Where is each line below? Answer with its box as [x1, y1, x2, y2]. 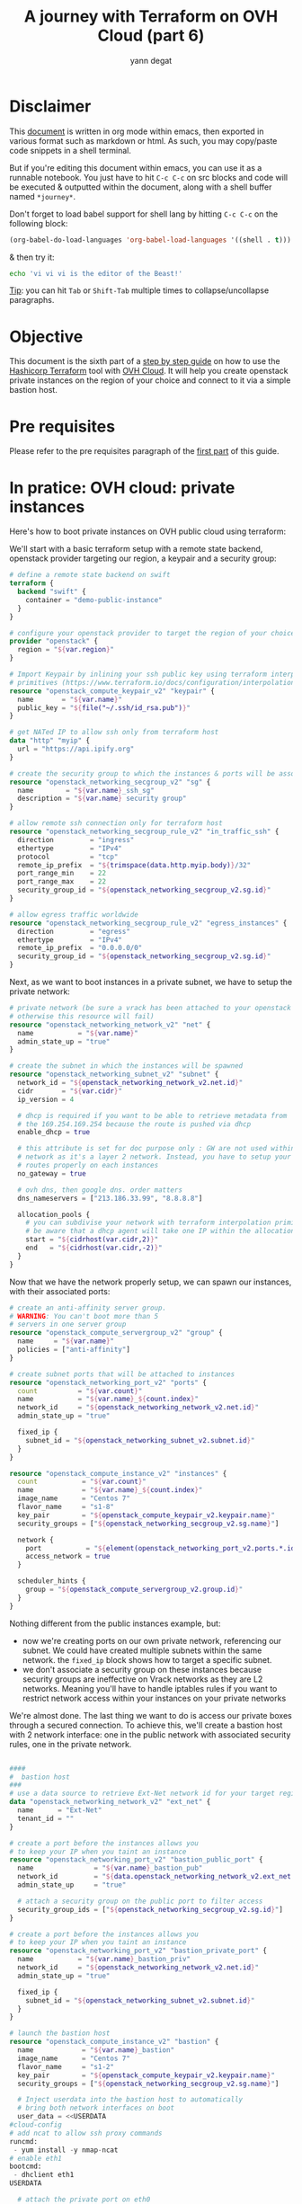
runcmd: [9, 2137, 39, 2146]
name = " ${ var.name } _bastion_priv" [17, 1955, 191, 1964]
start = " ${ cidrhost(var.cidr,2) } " [25, 1235, 159, 1244]
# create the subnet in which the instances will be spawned [9, 1062, 244, 1071]
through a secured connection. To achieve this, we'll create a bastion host [9, 1720, 283, 1730]
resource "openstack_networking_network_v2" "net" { [9, 1020, 211, 1029]
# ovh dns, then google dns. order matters [17, 1185, 182, 1195]
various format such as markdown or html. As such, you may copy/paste [9, 135, 278, 146]
